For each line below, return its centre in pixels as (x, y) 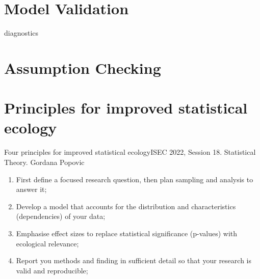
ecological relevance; (47, 243)
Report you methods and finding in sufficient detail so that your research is (134, 260)
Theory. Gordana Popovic (44, 162)
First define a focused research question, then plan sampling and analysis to (135, 179)
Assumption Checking (83, 67)
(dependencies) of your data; (61, 216)
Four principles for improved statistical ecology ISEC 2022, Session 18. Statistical (130, 152)
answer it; (31, 189)
